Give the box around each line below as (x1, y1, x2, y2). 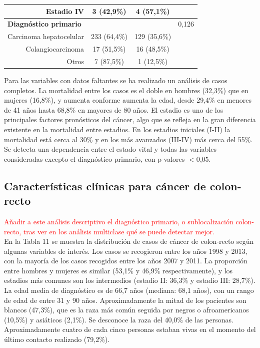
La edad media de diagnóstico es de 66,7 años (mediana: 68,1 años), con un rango (4, 285, 254, 295)
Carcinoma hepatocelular (7, 31, 84, 42)
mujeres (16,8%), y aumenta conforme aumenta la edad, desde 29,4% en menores (4, 95, 251, 105)
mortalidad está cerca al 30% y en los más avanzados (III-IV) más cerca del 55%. (4, 134, 253, 144)
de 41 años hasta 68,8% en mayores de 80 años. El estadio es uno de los (4, 104, 223, 115)
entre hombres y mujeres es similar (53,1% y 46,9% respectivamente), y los (4, 265, 233, 275)
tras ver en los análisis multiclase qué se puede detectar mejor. (23, 226, 214, 236)
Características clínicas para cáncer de (4, 178, 206, 193)
